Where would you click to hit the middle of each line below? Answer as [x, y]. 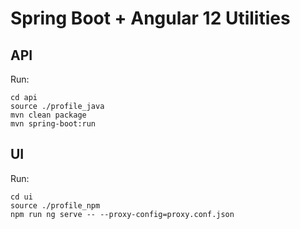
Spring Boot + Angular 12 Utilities [150, 18]
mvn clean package [48, 115]
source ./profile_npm [55, 205]
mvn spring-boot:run [53, 124]
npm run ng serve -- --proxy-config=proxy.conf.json [122, 214]
